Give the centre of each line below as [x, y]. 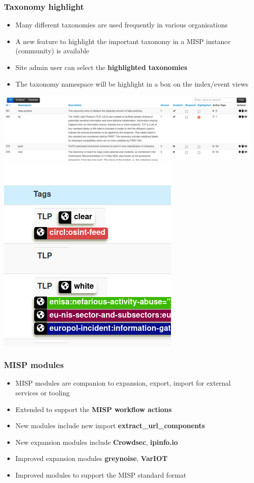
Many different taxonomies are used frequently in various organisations [122, 25]
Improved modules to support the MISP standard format [101, 475]
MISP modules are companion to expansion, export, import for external [123, 383]
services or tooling [42, 393]
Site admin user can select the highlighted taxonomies [101, 67]
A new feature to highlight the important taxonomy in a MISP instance [123, 41]
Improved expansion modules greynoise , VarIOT [92, 458]
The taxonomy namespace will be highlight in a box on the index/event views [132, 83]
